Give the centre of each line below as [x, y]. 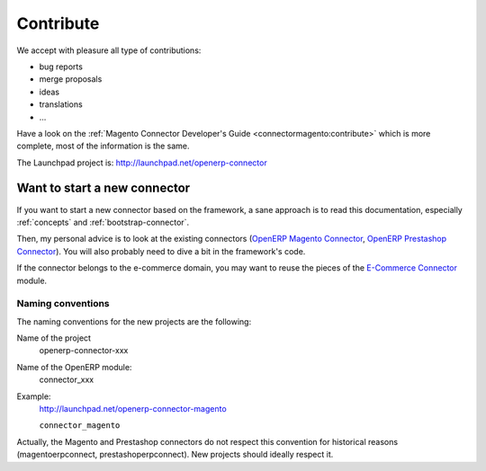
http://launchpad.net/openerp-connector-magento [133, 409]
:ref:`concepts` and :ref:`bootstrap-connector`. [103, 222]
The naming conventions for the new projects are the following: [134, 321]
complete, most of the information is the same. [103, 146]
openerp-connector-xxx [84, 351]
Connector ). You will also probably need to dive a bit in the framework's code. [161, 251]
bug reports [61, 67]
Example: [34, 396]
